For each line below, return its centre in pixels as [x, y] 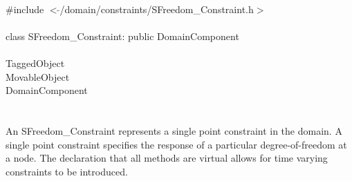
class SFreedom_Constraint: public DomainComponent [122, 36]
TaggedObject [35, 63]
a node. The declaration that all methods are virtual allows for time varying [167, 158]
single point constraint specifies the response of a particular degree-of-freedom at [176, 144]
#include [25, 9]
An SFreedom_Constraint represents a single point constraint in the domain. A [174, 130]
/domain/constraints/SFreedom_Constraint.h [157, 9]
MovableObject [38, 76]
